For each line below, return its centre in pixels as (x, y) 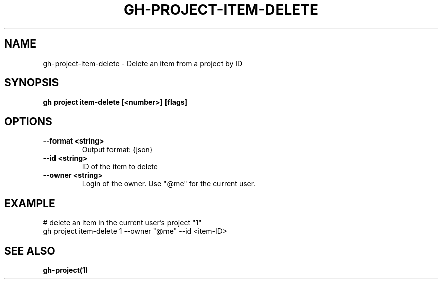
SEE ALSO (30, 251)
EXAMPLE (30, 203)
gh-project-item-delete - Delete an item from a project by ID (143, 63)
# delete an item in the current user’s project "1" (122, 223)
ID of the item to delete (120, 167)
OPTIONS (28, 121)
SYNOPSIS (32, 83)
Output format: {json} (117, 150)
